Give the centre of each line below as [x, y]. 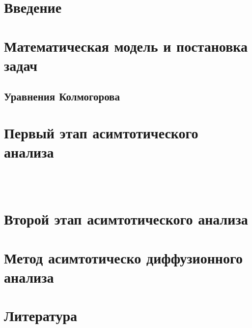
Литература [41, 315]
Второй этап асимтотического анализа [126, 219]
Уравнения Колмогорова [62, 96]
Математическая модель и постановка [126, 46]
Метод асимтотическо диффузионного [123, 257]
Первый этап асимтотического [101, 132]
